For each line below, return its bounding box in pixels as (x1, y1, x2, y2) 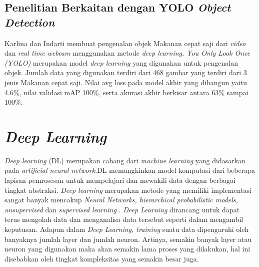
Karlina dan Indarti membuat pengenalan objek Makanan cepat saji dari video (4, 38, 246, 48)
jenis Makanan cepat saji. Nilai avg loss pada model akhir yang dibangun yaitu (4, 77, 247, 87)
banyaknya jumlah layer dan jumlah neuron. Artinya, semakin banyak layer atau (4, 233, 252, 244)
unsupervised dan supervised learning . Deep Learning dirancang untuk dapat (4, 204, 240, 214)
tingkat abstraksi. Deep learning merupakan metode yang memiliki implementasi (4, 184, 251, 195)
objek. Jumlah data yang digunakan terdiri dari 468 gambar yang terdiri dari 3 (4, 67, 247, 78)
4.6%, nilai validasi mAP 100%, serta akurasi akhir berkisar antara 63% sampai (4, 87, 248, 97)
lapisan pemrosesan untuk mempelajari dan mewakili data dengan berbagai (4, 175, 235, 185)
